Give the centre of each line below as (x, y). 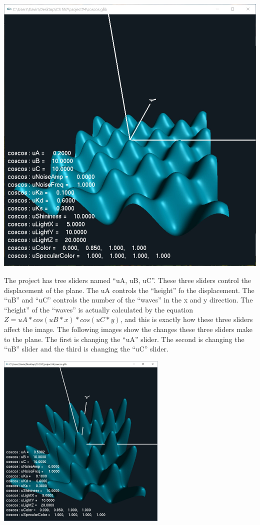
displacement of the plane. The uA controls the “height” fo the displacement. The (129, 290)
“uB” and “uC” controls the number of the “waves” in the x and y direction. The (128, 300)
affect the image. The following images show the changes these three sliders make (128, 329)
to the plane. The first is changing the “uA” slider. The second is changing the (124, 339)
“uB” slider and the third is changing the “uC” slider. (86, 349)
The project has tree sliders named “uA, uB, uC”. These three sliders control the (127, 280)
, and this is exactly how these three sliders (186, 319)
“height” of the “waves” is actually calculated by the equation (99, 309)
